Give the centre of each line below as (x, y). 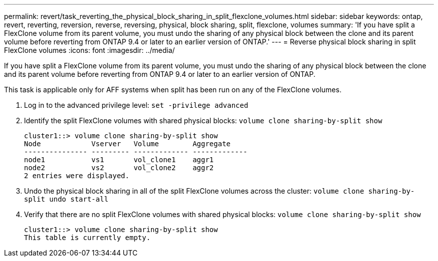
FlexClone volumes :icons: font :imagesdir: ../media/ (89, 50)
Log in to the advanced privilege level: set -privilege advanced (136, 105)
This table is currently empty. (87, 238)
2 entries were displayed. (77, 176)
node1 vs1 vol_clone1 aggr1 (119, 160)
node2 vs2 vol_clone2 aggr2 (119, 168)
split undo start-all (66, 199)
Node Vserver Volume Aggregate (127, 144)
